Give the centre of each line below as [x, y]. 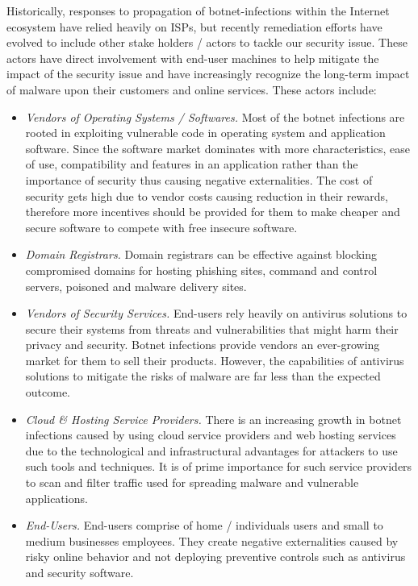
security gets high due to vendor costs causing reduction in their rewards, [207, 195]
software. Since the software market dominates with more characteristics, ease [218, 148]
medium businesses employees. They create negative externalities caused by [212, 540]
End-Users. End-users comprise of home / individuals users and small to [204, 525]
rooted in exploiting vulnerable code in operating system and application [205, 133]
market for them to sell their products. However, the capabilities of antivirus [215, 360]
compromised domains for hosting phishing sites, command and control [201, 270]
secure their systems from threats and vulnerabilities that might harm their [212, 328]
